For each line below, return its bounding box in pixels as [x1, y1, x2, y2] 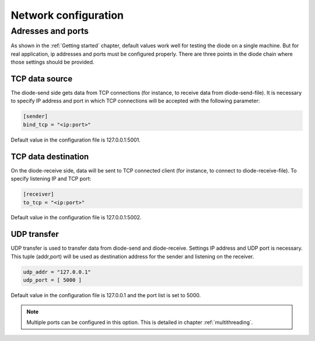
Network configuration [10, 9, 124, 22]
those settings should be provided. [10, 58, 94, 66]
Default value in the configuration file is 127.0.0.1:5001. [10, 136, 141, 143]
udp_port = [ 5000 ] [23, 277, 82, 284]
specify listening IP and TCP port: [10, 175, 92, 182]
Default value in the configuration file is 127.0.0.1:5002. [10, 214, 142, 221]
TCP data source [10, 74, 73, 84]
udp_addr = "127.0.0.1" [23, 268, 92, 275]
